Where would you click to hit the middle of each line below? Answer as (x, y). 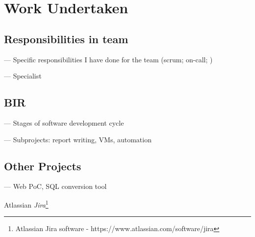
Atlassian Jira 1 (26, 204)
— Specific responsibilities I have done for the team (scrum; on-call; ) (108, 59)
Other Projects (43, 166)
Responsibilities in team (66, 39)
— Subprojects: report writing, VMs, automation (78, 139)
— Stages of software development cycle (64, 122)
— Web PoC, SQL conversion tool (55, 186)
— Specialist (23, 76)
